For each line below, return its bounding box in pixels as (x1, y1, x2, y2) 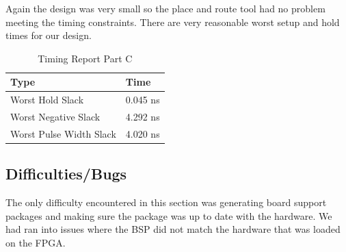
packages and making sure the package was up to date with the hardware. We (5, 208, 332, 223)
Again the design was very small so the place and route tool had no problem (5, 1, 325, 15)
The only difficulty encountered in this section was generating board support (5, 195, 327, 210)
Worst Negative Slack (10, 110, 101, 124)
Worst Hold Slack (10, 92, 84, 107)
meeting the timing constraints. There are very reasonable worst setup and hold (5, 14, 340, 29)
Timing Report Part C (38, 51, 133, 65)
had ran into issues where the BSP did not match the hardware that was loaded (5, 222, 341, 236)
